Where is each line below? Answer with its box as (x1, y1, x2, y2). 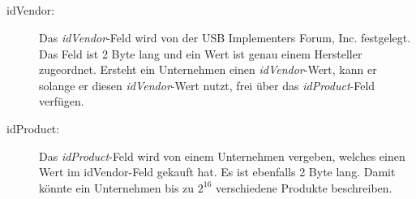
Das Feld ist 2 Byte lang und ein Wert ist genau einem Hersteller (39, 45, 362, 62)
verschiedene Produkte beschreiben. (215, 179, 392, 196)
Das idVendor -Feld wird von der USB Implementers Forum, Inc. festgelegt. (39, 28, 411, 45)
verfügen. (39, 93, 84, 110)
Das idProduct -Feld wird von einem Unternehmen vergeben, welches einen (39, 147, 405, 164)
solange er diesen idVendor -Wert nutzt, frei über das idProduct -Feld (39, 76, 375, 93)
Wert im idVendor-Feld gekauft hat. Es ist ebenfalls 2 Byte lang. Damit (39, 163, 396, 180)
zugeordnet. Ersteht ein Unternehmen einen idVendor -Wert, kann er (39, 61, 377, 78)
